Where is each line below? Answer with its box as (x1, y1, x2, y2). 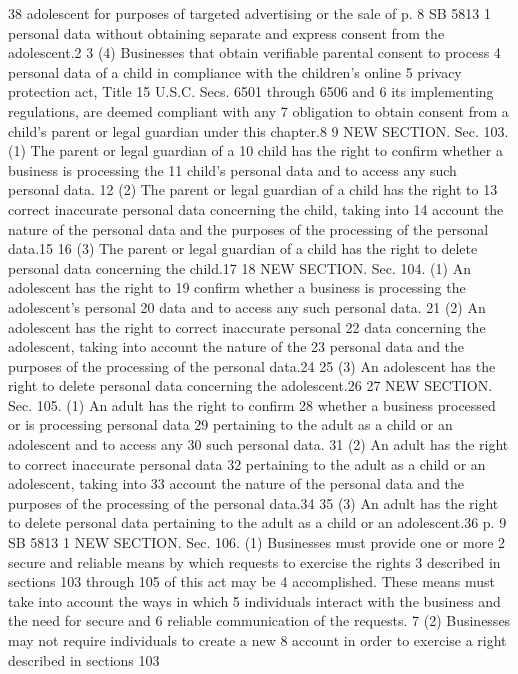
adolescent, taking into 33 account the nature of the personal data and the (8, 473, 465, 494)
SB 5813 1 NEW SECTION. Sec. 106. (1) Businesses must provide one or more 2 (8, 532, 506, 553)
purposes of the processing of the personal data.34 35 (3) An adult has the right (8, 492, 499, 513)
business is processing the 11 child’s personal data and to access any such (8, 159, 457, 180)
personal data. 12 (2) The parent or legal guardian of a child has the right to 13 (8, 179, 498, 200)
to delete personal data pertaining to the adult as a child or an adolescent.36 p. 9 (8, 512, 507, 533)
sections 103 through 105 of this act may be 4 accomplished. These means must (8, 571, 496, 592)
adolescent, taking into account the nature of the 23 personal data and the (8, 336, 465, 357)
